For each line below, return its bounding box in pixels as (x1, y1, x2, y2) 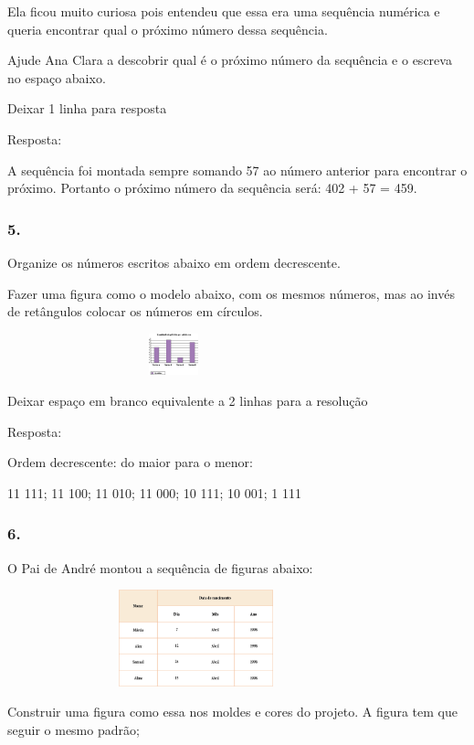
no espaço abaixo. (7, 68, 106, 87)
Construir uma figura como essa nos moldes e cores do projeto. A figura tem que (7, 702, 458, 721)
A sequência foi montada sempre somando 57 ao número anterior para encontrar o (7, 160, 468, 179)
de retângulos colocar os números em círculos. (7, 302, 263, 321)
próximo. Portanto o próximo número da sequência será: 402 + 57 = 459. (7, 178, 417, 197)
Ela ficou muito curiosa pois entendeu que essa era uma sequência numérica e (7, 2, 440, 20)
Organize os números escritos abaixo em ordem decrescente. (7, 252, 341, 271)
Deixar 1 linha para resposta (7, 99, 167, 118)
